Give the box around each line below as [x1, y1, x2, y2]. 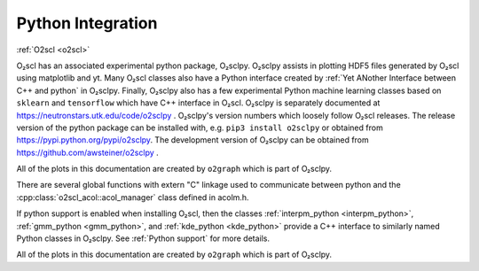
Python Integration [16, 13, 158, 33]
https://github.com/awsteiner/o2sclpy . [16, 147, 159, 158]
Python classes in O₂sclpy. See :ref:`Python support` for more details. [16, 233, 271, 244]
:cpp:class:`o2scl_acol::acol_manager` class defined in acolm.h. [16, 191, 249, 203]
